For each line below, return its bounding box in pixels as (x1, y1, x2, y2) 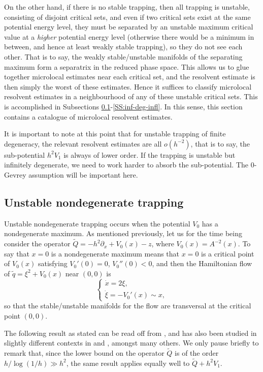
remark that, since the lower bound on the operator (4, 348, 165, 358)
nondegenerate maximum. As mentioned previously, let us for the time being (4, 228, 242, 239)
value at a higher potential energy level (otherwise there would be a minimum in (4, 31, 254, 42)
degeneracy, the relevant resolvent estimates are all (4, 138, 162, 149)
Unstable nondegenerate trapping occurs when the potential (4, 218, 190, 228)
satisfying (38, 258, 68, 269)
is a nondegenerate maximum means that (51, 248, 180, 259)
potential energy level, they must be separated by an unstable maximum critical (4, 21, 253, 32)
